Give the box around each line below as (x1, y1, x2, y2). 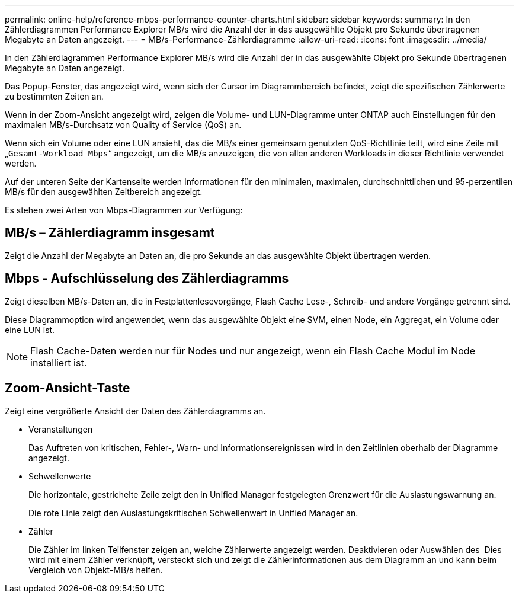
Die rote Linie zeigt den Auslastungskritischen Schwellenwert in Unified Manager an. (28, 507, 358, 518)
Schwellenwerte (28, 471, 91, 481)
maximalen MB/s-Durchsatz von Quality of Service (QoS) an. (5, 120, 242, 130)
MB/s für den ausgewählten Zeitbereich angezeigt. (5, 187, 203, 197)
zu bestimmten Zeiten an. (5, 91, 104, 101)
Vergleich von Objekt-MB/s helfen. (28, 564, 163, 575)
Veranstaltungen (28, 424, 93, 434)
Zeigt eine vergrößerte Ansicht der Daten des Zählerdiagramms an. (5, 405, 266, 416)
